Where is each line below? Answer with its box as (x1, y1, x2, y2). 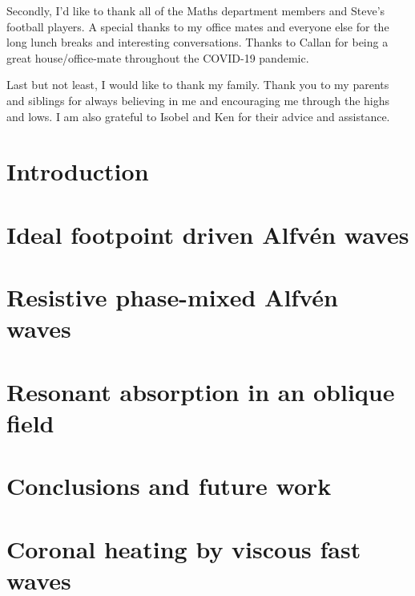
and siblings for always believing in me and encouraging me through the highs (6, 91, 390, 108)
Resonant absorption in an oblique (6, 375, 395, 407)
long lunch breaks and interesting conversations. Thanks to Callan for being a (6, 34, 389, 51)
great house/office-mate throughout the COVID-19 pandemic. (6, 49, 309, 66)
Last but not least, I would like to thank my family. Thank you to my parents (6, 76, 389, 93)
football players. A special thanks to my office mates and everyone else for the (6, 18, 389, 34)
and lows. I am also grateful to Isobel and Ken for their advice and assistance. (6, 107, 390, 124)
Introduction (6, 155, 149, 188)
